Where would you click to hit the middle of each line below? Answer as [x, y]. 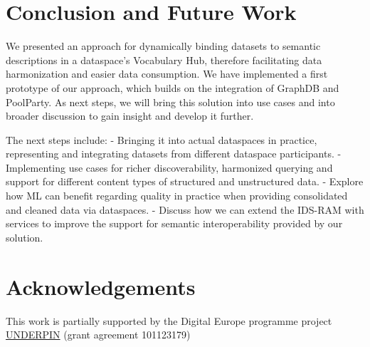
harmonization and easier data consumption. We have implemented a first [167, 74]
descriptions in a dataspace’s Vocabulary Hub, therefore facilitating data [164, 59]
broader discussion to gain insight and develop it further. [130, 116]
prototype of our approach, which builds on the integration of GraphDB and [173, 87]
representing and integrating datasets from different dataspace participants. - [174, 154]
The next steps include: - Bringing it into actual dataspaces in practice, [162, 139]
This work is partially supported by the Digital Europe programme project [169, 320]
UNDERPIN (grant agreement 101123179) [98, 335]
